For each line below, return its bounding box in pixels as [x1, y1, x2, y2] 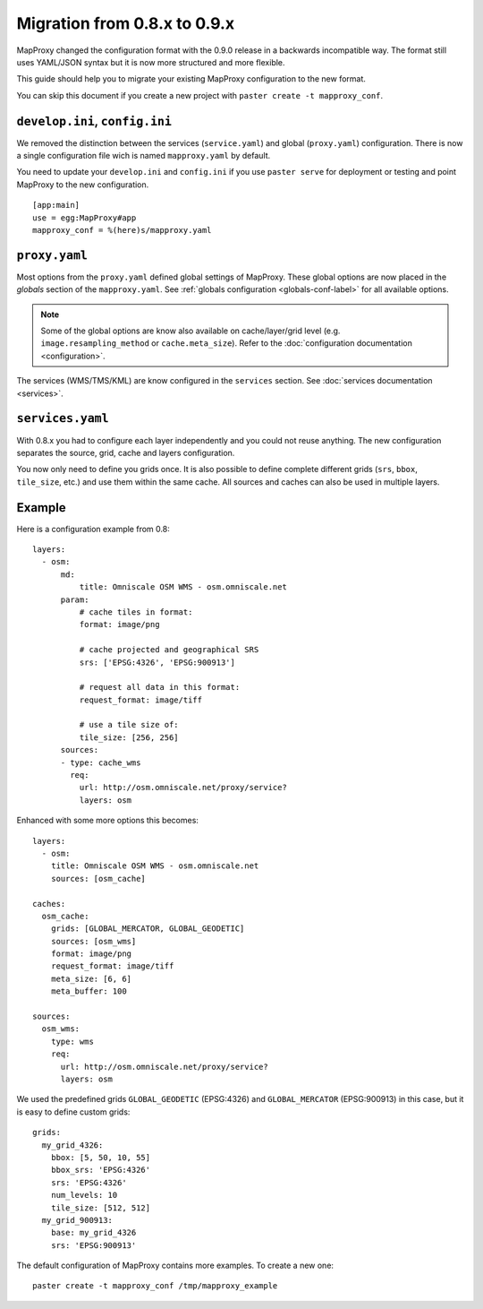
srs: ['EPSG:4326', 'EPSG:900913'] [79, 657, 236, 667]
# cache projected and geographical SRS [79, 645, 259, 655]
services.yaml [16, 411, 109, 426]
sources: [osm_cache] [50, 874, 147, 883]
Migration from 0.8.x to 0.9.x [16, 13, 235, 33]
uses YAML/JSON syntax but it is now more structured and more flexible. [16, 56, 285, 67]
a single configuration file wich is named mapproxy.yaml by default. [16, 151, 271, 161]
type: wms [50, 1036, 94, 1046]
